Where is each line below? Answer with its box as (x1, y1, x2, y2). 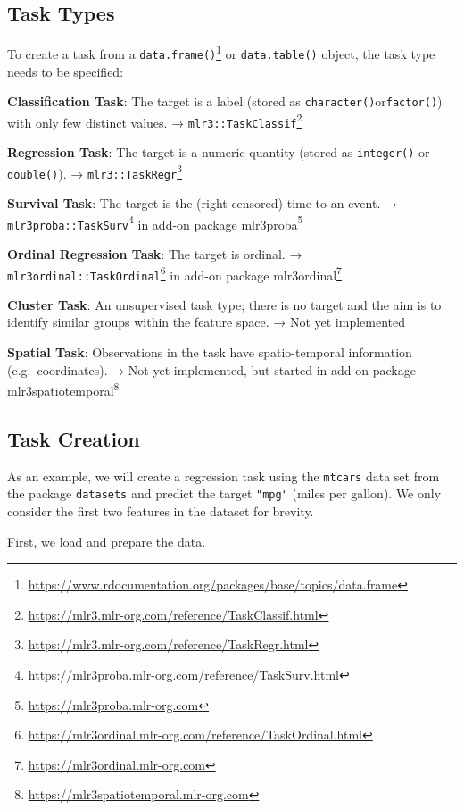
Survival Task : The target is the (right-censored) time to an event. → (7, 194, 397, 213)
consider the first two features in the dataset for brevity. (7, 502, 314, 520)
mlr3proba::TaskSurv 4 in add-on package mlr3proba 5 (7, 212, 303, 233)
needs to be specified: (7, 62, 124, 80)
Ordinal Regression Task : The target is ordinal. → (7, 244, 302, 263)
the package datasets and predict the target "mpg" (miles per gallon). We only (7, 484, 442, 503)
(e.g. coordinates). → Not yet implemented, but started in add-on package (7, 360, 416, 379)
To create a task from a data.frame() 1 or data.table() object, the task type (7, 42, 435, 63)
